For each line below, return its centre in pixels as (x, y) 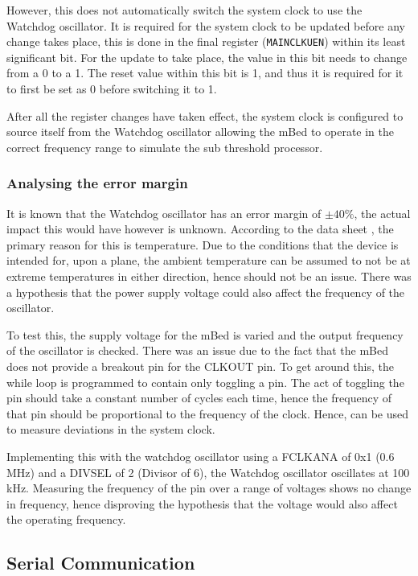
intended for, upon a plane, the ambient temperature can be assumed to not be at (209, 260)
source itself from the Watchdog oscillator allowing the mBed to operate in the (201, 132)
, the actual (382, 213)
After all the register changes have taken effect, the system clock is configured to (205, 115)
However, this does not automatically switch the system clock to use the (184, 10)
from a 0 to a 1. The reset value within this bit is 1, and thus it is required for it (205, 73)
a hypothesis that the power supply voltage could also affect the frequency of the (206, 292)
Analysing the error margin (97, 183)
